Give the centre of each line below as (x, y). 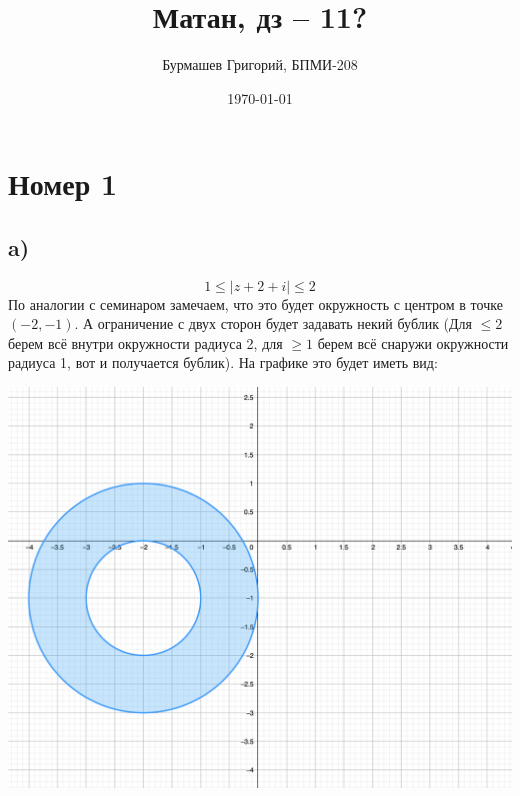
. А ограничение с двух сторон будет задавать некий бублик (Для (273, 323)
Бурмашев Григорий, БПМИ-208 (260, 64)
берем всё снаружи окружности (413, 342)
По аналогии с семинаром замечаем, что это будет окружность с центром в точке (255, 303)
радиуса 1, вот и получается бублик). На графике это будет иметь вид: (223, 362)
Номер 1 (63, 183)
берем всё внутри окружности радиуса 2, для (145, 342)
